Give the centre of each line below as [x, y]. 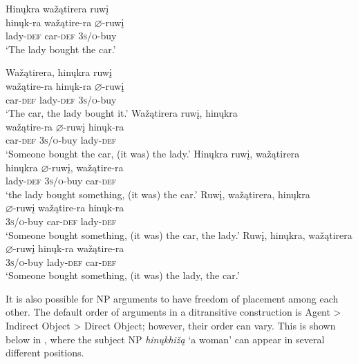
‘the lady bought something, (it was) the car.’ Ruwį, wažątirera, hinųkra [158, 194]
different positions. [45, 353]
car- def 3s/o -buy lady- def [61, 140]
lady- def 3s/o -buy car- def [61, 181]
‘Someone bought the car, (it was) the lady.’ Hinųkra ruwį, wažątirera [153, 153]
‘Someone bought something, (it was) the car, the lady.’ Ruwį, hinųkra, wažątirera [179, 234]
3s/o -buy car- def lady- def [61, 221]
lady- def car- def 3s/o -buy [61, 36]
